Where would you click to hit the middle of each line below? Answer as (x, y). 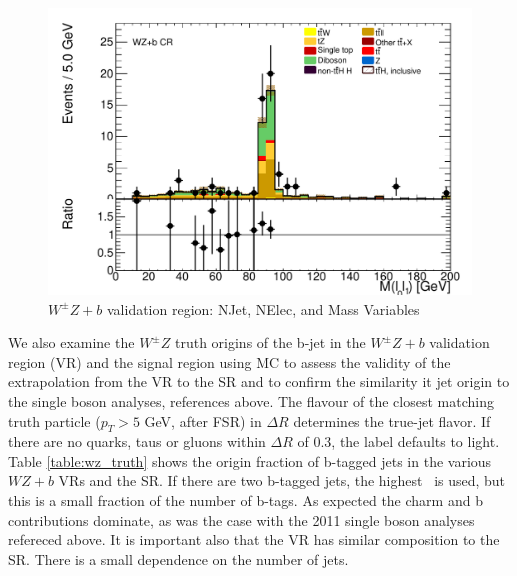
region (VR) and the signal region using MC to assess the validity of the (229, 361)
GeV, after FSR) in (203, 420)
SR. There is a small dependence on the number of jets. (178, 558)
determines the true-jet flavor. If (392, 420)
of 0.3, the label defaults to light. (398, 441)
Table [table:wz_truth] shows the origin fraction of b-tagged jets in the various (250, 460)
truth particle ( (54, 420)
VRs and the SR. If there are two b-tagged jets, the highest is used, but (282, 480)
